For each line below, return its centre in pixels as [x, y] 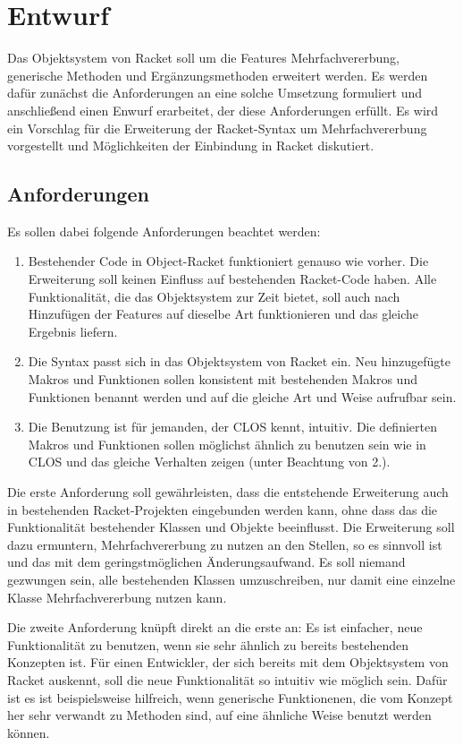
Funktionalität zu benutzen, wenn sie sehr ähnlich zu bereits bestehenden [208, 644]
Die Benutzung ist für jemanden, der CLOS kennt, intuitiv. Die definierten [232, 427]
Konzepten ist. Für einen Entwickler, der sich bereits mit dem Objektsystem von [228, 662]
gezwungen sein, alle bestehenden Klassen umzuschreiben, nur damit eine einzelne [231, 579]
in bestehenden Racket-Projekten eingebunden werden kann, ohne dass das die [223, 509]
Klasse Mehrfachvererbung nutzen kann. [117, 597]
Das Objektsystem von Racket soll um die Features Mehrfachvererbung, [203, 58]
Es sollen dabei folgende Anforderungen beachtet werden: [164, 231]
